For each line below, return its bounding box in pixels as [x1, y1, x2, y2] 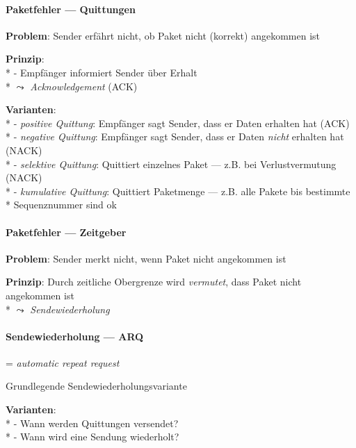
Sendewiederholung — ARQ [6, 329, 144, 343]
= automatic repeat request [6, 355, 120, 370]
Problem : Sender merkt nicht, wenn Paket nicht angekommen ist [6, 251, 286, 265]
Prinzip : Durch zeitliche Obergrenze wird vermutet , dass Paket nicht [6, 274, 302, 289]
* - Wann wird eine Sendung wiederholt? [6, 429, 179, 444]
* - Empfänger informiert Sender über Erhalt [6, 65, 197, 79]
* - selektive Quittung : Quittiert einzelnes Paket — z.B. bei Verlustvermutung [6, 156, 337, 171]
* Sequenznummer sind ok [6, 197, 117, 212]
